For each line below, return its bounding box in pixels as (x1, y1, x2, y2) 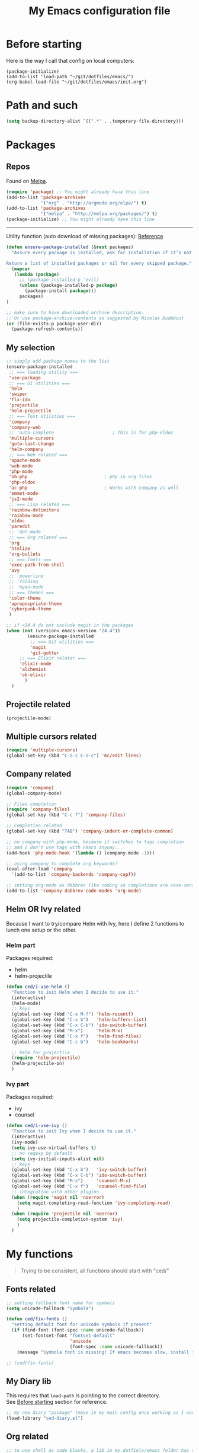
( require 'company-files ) (6, 806, 70, 812)
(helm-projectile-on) (11, 1061, 65, 1067)
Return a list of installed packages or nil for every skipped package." (6, 260, 192, 266)
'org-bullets (8, 551, 41, 557)
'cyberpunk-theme (8, 606, 52, 612)
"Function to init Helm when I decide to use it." (11, 989, 139, 995)
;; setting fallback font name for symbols (6, 1300, 115, 1306)
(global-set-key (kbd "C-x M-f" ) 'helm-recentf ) (11, 1012, 134, 1017)
